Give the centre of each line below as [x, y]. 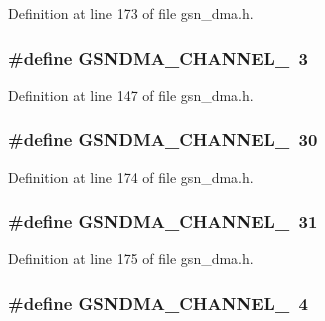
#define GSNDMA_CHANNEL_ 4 [158, 302]
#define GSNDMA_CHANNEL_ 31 [163, 221]
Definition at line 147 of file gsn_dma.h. [131, 94]
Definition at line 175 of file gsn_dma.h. [131, 258]
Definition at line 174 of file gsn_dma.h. [131, 176]
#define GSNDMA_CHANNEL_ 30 [163, 139]
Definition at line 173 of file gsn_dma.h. [131, 13]
